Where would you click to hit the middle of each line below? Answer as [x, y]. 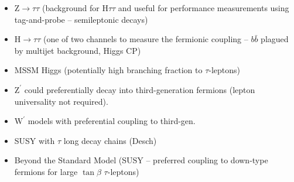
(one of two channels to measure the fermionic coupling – [146, 39]
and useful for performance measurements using [204, 8]
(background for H [75, 8]
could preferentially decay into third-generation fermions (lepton [140, 89]
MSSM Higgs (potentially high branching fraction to [108, 70]
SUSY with [35, 140]
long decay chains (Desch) [110, 140]
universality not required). [61, 101]
